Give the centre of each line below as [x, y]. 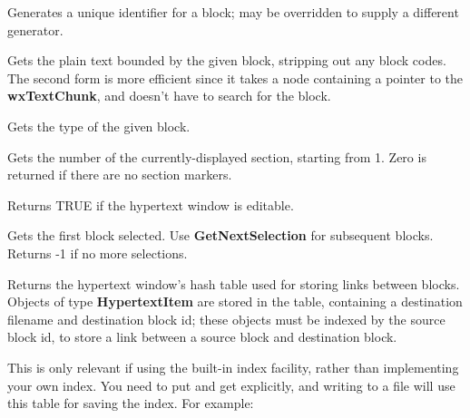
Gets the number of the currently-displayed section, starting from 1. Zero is [217, 156]
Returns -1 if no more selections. [98, 253]
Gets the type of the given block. [99, 126]
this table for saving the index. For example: [131, 403]
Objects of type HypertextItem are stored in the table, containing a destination [235, 301]
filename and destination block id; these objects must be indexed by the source [226, 319]
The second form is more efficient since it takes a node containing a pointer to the [235, 78]
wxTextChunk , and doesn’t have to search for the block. [169, 96]
